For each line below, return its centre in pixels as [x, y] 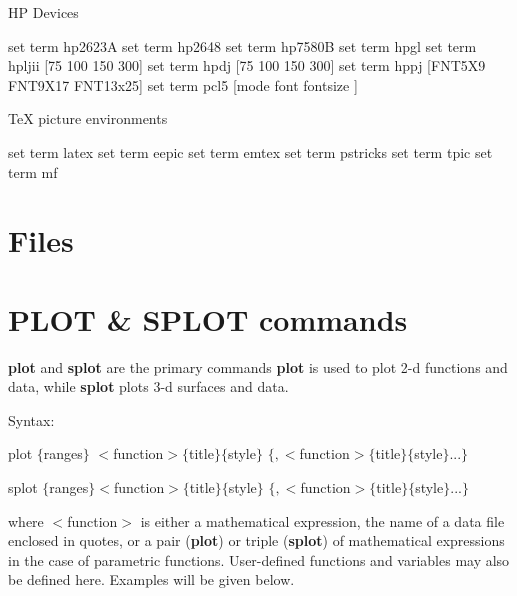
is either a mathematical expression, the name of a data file [322, 520]
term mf [33, 171]
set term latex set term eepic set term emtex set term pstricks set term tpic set [250, 151]
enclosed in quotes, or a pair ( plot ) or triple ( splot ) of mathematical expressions [256, 540]
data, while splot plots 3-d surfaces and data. [148, 386]
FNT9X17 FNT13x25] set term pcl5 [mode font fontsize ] [183, 84]
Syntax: [31, 419]
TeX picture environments [88, 118]
